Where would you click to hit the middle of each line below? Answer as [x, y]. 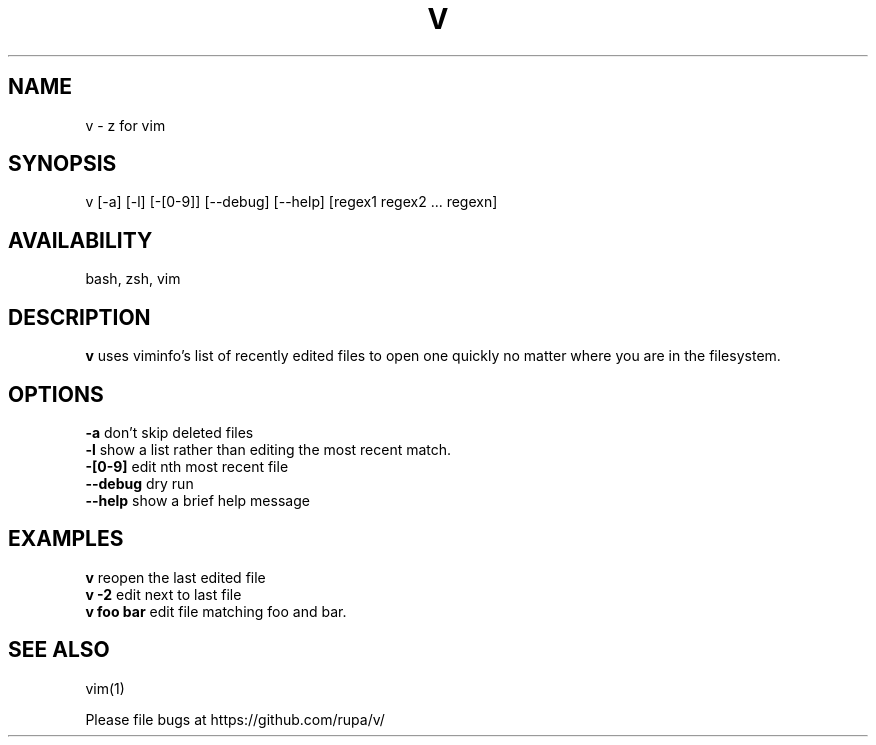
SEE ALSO [59, 650]
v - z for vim [125, 125]
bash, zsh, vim [133, 279]
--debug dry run [139, 483]
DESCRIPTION [79, 317]
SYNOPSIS [62, 164]
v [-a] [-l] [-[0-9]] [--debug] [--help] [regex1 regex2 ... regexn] [291, 202]
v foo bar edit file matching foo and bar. [216, 611]
